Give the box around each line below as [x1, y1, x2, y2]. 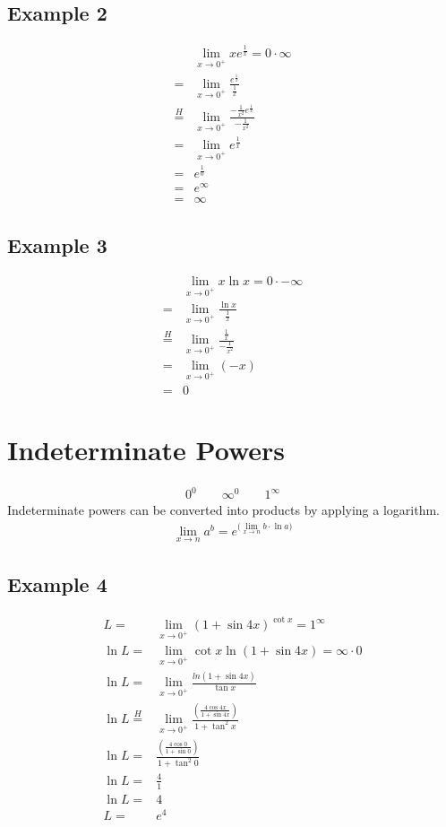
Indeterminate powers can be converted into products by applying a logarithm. [7, 501, 440, 519]
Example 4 [7, 570, 107, 597]
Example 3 [7, 231, 107, 258]
